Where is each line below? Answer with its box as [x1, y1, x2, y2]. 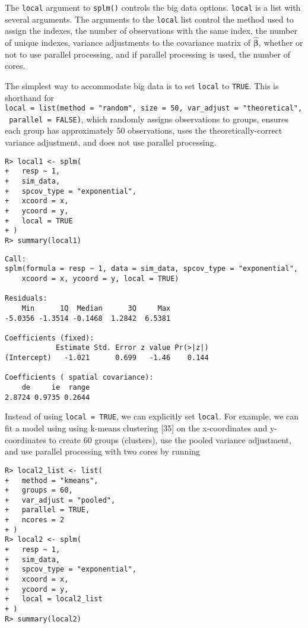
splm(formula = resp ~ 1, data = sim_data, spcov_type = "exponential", [5, 264, 298, 273]
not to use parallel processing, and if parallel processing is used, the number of [5, 48, 291, 60]
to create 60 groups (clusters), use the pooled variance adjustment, [49, 433, 291, 446]
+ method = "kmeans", [5, 476, 99, 485]
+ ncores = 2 [5, 516, 65, 525]
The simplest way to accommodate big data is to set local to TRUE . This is [5, 79, 279, 91]
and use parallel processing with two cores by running [5, 445, 201, 457]
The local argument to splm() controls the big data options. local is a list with [5, 1, 301, 13]
